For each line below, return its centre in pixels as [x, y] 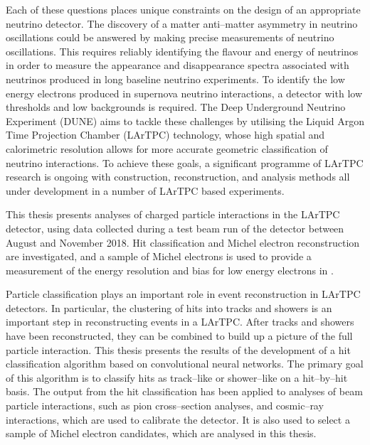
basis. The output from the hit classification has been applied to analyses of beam [184, 391]
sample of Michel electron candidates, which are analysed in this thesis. [161, 433]
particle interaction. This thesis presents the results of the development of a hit [178, 349]
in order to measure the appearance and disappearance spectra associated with [178, 65]
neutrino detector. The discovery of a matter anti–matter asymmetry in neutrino [182, 23]
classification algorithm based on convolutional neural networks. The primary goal [185, 364]
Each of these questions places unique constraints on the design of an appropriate [183, 9]
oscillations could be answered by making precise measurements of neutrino [170, 37]
